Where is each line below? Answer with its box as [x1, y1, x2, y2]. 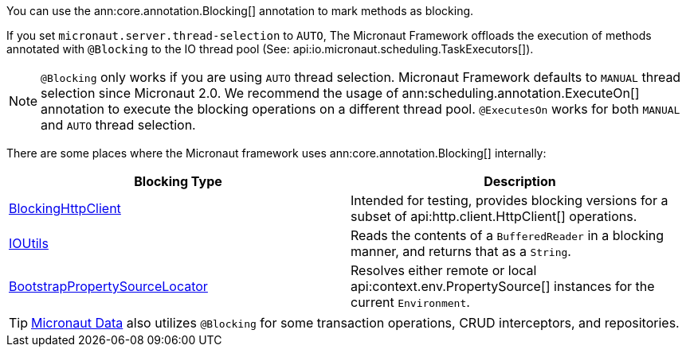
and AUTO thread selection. [41, 117, 196, 133]
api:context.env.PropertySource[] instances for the [351, 278, 655, 294]
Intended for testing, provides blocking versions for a [351, 192, 668, 208]
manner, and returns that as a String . [351, 243, 571, 259]
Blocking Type [134, 173, 222, 189]
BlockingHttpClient [9, 200, 121, 216]
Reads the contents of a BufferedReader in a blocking [351, 227, 664, 243]
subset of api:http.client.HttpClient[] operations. [351, 208, 637, 224]
